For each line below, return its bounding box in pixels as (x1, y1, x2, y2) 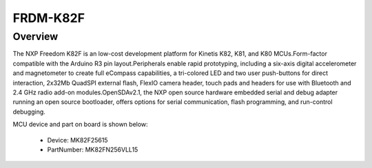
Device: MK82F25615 (47, 136, 108, 144)
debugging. (12, 107, 46, 116)
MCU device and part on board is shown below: (12, 120, 148, 129)
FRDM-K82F (12, 10, 85, 25)
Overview (12, 30, 59, 43)
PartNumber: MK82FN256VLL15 (47, 145, 138, 154)
